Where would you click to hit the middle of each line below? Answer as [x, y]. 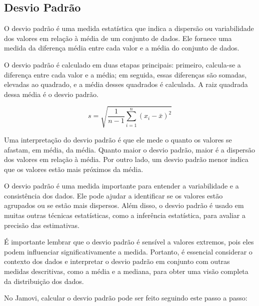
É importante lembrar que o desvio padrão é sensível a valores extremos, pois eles [129, 242]
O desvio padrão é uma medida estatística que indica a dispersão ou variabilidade [129, 28]
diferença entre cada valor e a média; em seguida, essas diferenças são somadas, [125, 74]
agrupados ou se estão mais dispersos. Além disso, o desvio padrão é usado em [124, 205]
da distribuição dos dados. [44, 281]
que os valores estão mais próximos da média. [74, 169]
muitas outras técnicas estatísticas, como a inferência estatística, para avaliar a [125, 215]
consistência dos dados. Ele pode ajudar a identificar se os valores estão [113, 195]
